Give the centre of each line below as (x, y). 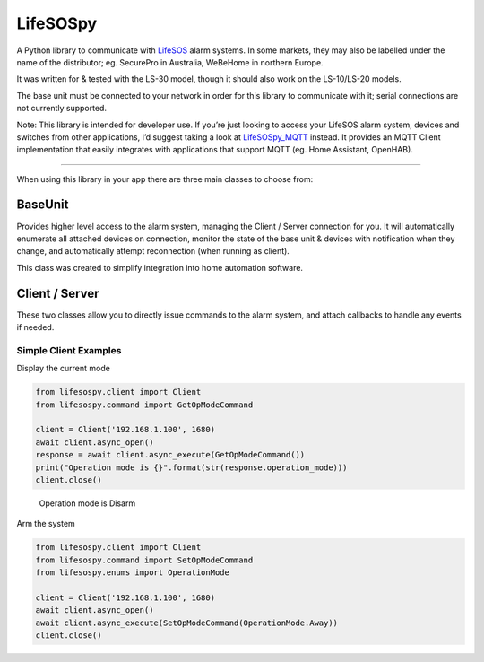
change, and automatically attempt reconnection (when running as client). (153, 251)
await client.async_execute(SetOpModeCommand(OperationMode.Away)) (187, 623)
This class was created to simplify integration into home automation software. (160, 267)
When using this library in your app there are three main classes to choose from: (165, 179)
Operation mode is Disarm (87, 503)
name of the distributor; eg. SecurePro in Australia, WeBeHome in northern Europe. (170, 62)
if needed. (35, 327)
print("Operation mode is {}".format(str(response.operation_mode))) (191, 467)
